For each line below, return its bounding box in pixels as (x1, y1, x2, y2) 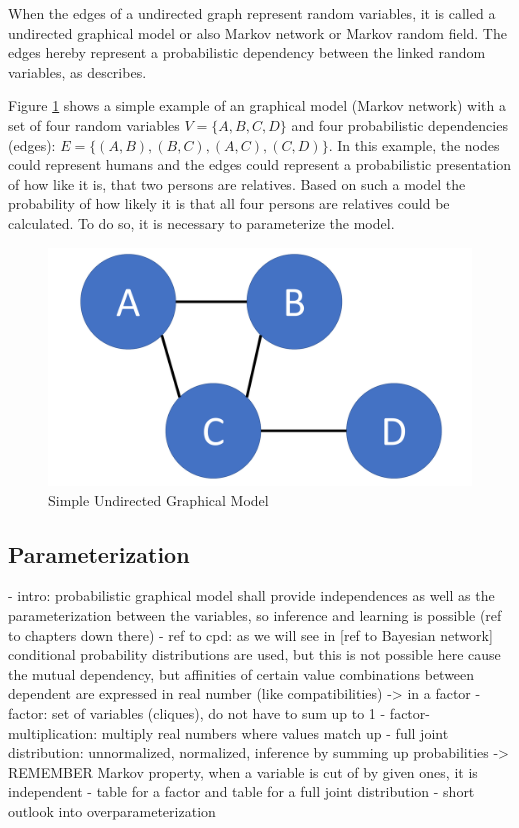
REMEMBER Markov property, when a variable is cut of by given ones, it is (8, 761, 478, 782)
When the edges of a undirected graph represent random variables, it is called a (8, 3, 496, 23)
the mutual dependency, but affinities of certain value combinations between (8, 663, 475, 684)
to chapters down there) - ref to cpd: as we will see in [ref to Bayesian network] (8, 624, 493, 645)
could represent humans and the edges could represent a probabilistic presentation (8, 154, 512, 175)
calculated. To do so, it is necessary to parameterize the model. (8, 212, 395, 233)
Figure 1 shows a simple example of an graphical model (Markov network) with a (8, 95, 506, 116)
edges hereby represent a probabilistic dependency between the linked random (8, 42, 486, 63)
